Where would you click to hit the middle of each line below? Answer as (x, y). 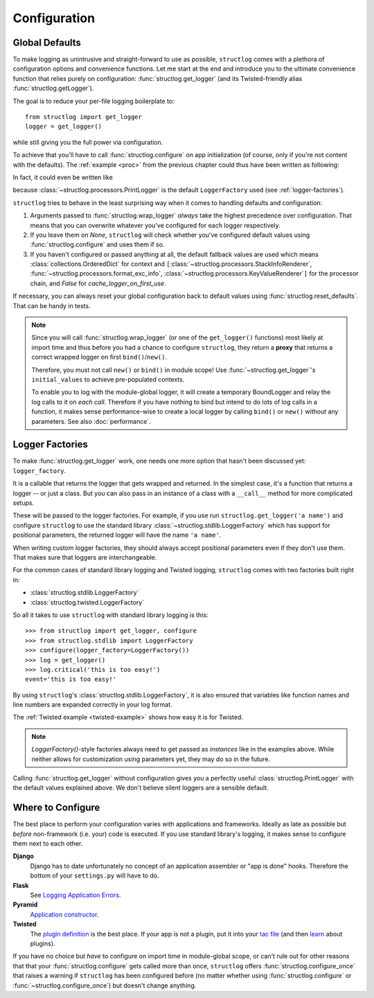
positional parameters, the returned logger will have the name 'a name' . (117, 535)
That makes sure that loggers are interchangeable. (85, 557)
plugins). (43, 943)
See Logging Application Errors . (75, 895)
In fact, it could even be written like (63, 177)
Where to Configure (56, 808)
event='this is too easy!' (71, 679)
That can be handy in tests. (52, 305)
